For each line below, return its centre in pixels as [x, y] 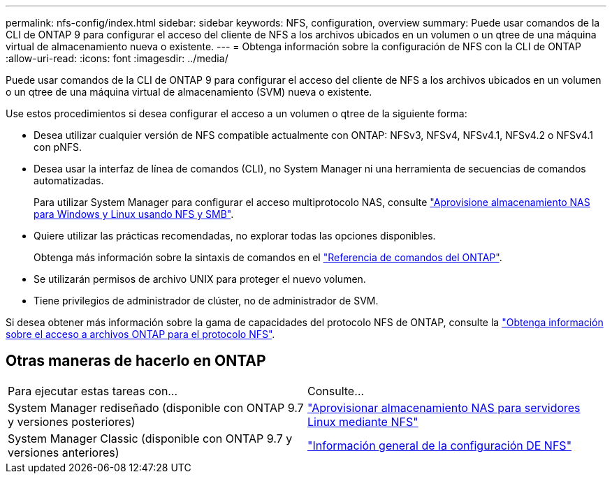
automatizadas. [69, 180]
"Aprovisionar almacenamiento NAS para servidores [444, 407]
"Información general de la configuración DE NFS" [440, 445]
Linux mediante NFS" [363, 421]
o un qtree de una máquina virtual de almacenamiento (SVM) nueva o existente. [189, 92]
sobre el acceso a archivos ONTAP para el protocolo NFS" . [140, 334]
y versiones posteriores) [72, 421]
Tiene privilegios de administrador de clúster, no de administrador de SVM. [206, 301]
